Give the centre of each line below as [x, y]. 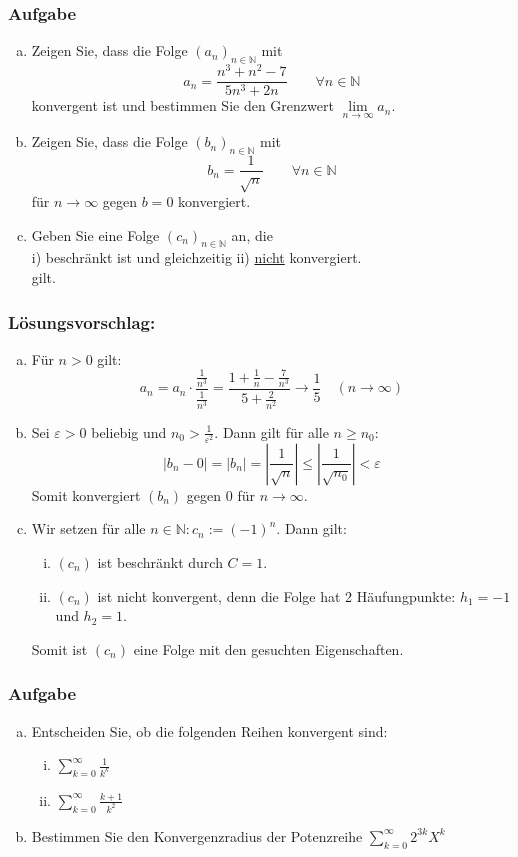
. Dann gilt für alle [271, 431]
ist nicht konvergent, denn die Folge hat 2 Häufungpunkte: [276, 595]
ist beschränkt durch [160, 561]
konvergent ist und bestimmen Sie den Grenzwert [182, 105]
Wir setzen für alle [88, 528]
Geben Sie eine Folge [95, 234]
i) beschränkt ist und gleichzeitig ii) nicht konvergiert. [196, 257]
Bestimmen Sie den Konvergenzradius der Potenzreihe [197, 835]
